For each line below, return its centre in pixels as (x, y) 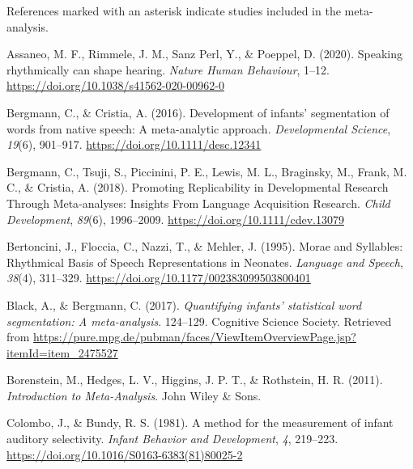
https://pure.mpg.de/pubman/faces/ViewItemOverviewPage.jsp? (195, 337)
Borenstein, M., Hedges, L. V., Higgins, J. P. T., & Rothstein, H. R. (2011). (195, 380)
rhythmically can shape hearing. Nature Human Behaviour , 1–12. (168, 69)
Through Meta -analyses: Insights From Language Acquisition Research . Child (198, 203)
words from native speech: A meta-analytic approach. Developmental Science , (199, 128)
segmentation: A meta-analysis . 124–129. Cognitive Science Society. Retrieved (199, 321)
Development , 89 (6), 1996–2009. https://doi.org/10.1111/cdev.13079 (176, 219)
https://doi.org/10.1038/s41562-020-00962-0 (115, 85)
